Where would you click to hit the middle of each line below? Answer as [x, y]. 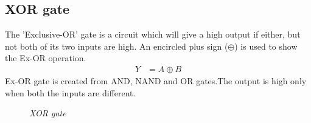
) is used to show [266, 46]
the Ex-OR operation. [46, 58]
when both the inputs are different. [70, 92]
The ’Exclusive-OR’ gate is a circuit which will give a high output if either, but [153, 34]
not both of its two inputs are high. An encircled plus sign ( [117, 46]
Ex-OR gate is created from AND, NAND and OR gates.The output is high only [156, 81]
